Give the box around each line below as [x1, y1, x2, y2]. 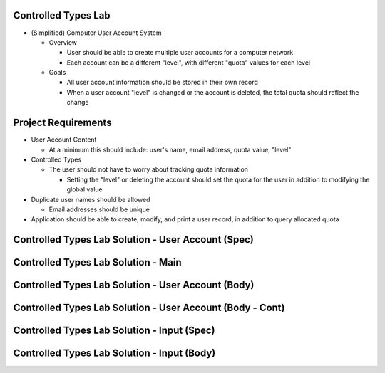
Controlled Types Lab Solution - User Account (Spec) [13, 233, 255, 246]
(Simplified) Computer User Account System [31, 28, 162, 37]
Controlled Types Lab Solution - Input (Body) [13, 347, 216, 359]
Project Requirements [13, 117, 112, 129]
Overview [48, 38, 78, 46]
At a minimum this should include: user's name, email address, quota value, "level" [48, 145, 292, 154]
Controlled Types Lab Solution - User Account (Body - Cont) [13, 302, 285, 314]
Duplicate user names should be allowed [31, 195, 150, 204]
